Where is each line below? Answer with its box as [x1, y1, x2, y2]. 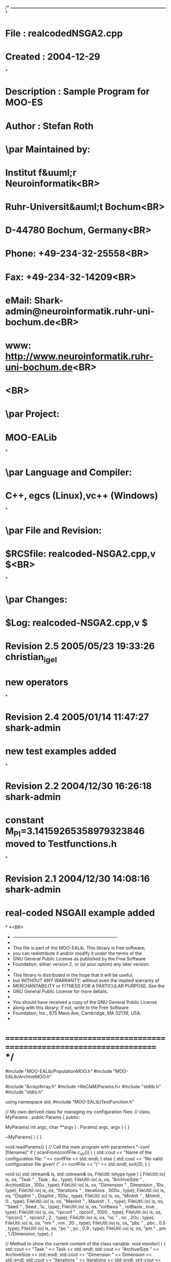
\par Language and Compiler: [5, 466, 132, 478]
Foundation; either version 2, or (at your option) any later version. [12, 961, 150, 967]
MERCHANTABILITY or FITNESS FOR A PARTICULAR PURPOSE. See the [12, 982, 165, 989]
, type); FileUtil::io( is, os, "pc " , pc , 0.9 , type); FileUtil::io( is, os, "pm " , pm [5, 1225, 166, 1231]
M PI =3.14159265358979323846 [5, 825, 145, 839]
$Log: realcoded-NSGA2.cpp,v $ [5, 617, 148, 628]
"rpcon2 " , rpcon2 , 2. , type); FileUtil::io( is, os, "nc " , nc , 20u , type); [5, 1214, 155, 1221]
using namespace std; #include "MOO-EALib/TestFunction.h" [5, 1098, 134, 1105]
